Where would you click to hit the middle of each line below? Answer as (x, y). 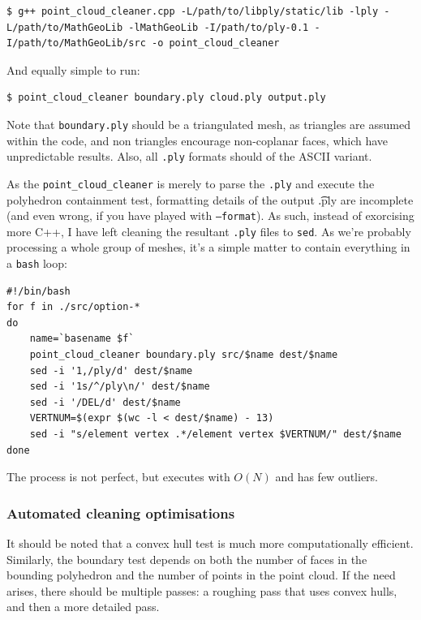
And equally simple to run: (73, 69)
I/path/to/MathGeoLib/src (76, 43)
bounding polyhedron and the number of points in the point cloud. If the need (201, 575)
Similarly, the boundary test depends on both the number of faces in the (187, 559)
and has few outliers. (327, 477)
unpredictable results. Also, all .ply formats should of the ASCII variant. (189, 156)
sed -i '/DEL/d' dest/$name (105, 402)
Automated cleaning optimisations (121, 512)
